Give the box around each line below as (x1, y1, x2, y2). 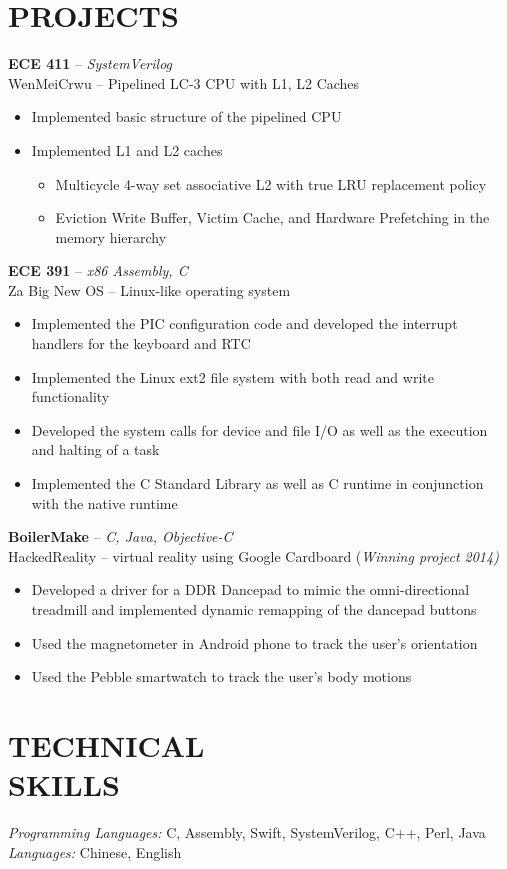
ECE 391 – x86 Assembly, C (8, 260, 188, 281)
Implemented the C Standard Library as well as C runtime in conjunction (31, 473, 484, 494)
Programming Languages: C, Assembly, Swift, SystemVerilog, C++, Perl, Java (8, 822, 486, 843)
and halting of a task (31, 439, 160, 460)
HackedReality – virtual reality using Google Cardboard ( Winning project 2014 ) (8, 545, 499, 566)
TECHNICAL (8, 724, 205, 765)
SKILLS (8, 764, 120, 805)
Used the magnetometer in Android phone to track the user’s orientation (31, 632, 478, 653)
